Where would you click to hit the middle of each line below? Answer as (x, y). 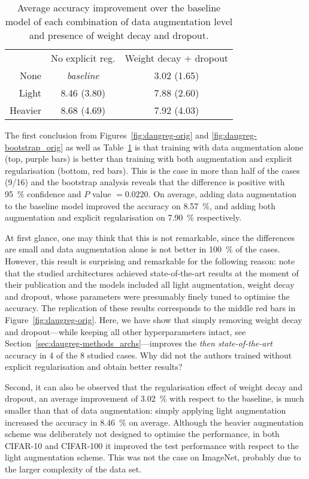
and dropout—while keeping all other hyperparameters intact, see (125, 331)
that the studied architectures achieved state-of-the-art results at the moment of (152, 272)
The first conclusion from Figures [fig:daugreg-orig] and (107, 135)
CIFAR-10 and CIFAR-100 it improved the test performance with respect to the (152, 445)
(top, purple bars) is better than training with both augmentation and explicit (149, 159)
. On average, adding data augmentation (222, 193)
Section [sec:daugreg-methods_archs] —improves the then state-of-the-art (139, 343)
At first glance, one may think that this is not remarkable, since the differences (150, 237)
